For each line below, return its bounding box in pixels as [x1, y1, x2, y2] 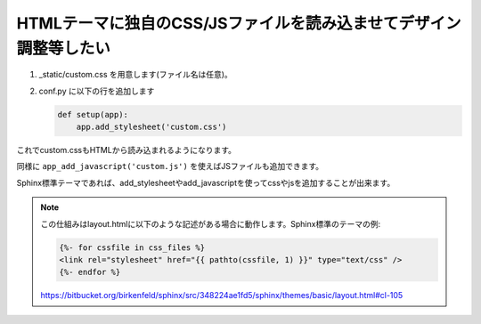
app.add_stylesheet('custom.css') [76, 122, 227, 133]
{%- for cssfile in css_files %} [59, 242, 205, 253]
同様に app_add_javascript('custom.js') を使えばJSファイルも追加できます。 [16, 161, 324, 172]
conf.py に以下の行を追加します [38, 85, 155, 96]
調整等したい [16, 38, 111, 58]
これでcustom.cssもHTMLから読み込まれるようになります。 [16, 145, 236, 156]
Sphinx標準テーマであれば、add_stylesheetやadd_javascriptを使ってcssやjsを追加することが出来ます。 [16, 177, 395, 188]
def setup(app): [57, 109, 129, 119]
